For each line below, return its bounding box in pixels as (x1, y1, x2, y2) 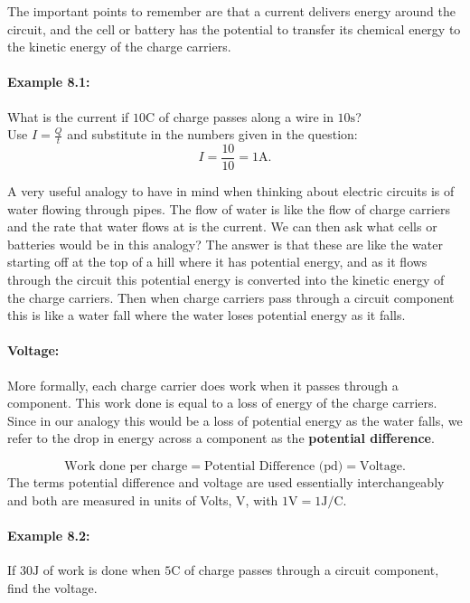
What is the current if (7, 107, 129, 126)
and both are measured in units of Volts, (7, 490, 232, 509)
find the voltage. (7, 578, 98, 597)
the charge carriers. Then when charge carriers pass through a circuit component (7, 287, 455, 306)
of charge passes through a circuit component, (183, 560, 439, 579)
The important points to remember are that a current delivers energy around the (7, 2, 456, 20)
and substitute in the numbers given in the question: (67, 125, 358, 144)
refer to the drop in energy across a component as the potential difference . (7, 429, 435, 448)
